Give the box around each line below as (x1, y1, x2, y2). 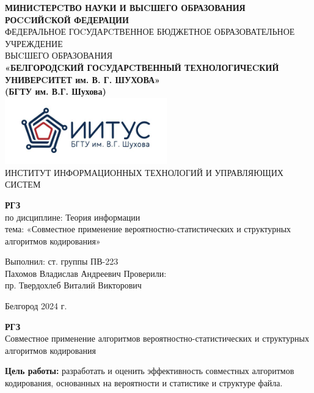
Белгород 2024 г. (5, 299, 67, 312)
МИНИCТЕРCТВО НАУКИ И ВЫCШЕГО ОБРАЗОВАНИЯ (5, 1, 246, 13)
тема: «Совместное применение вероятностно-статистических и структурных (5, 222, 291, 235)
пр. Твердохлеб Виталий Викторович (5, 279, 142, 292)
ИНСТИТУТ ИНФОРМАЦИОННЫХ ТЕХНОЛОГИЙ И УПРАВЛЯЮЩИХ (5, 166, 283, 178)
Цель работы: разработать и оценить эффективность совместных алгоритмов (5, 364, 294, 377)
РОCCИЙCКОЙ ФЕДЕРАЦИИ (5, 13, 129, 26)
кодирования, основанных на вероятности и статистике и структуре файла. (5, 376, 283, 389)
